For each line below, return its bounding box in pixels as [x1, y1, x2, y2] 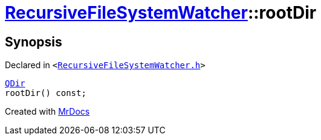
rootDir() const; [5, 88, 86, 98]
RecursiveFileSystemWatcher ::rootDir [5, 2, 317, 23]
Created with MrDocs [5, 106, 90, 117]
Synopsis [5, 34, 62, 49]
